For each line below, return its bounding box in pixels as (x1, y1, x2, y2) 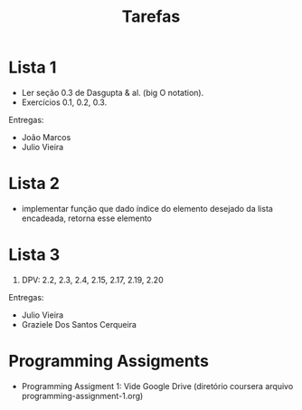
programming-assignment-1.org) (21, 390, 144, 401)
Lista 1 (8, 57, 57, 78)
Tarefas (121, 6, 181, 27)
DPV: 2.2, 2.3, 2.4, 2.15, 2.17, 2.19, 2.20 (21, 274, 164, 285)
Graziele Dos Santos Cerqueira (21, 319, 137, 329)
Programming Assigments (8, 351, 210, 371)
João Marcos (21, 131, 71, 142)
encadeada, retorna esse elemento (21, 213, 153, 224)
